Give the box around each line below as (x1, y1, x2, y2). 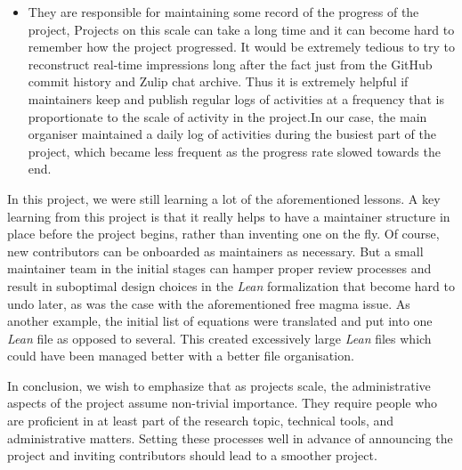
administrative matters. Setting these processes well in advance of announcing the (7, 428, 453, 447)
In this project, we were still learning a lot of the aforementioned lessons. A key (7, 189, 441, 207)
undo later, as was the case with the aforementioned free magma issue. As (7, 294, 410, 312)
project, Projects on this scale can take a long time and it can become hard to (28, 20, 455, 38)
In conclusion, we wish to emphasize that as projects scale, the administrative (7, 376, 431, 394)
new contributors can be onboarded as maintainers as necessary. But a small (7, 241, 424, 260)
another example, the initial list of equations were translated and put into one (7, 312, 433, 330)
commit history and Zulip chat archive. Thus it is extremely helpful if (28, 72, 409, 91)
